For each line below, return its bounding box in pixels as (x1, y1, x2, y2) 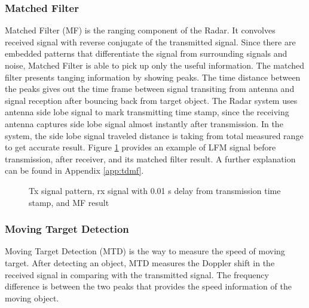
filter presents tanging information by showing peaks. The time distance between (5, 70, 301, 83)
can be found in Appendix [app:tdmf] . (5, 164, 144, 177)
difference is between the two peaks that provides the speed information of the (5, 280, 292, 292)
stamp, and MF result (29, 196, 109, 208)
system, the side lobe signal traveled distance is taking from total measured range (5, 129, 304, 141)
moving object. (5, 291, 59, 304)
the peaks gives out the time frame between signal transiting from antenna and (5, 82, 295, 95)
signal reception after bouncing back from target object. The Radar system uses (5, 94, 298, 106)
